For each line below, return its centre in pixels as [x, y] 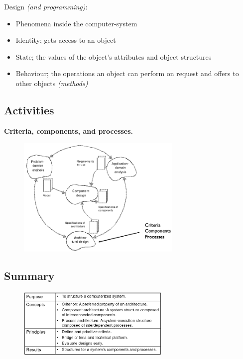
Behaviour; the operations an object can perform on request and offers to [127, 73]
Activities [29, 110]
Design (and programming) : [46, 6]
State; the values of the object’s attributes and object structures [114, 56]
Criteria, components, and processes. [69, 131]
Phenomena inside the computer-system [76, 23]
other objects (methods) [52, 83]
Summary [29, 276]
